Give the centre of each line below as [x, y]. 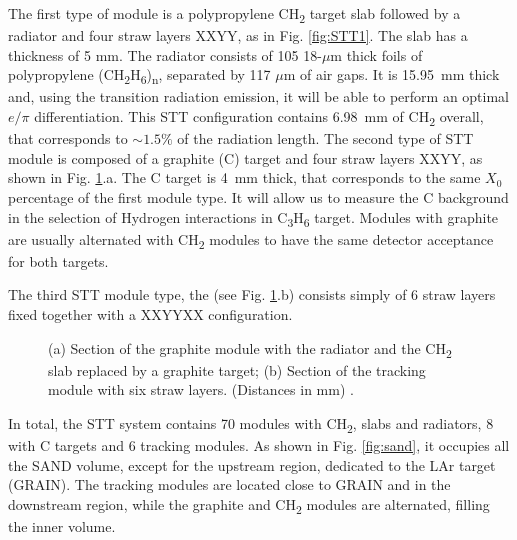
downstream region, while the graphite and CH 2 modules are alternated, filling [249, 505]
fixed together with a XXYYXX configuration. [150, 313]
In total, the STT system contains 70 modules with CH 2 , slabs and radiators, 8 [251, 424]
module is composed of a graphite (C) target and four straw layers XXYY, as [245, 157]
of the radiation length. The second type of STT [325, 138]
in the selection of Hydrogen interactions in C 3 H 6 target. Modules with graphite [253, 218]
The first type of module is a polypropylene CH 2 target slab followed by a [234, 14]
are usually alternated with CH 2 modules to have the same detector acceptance [251, 240]
